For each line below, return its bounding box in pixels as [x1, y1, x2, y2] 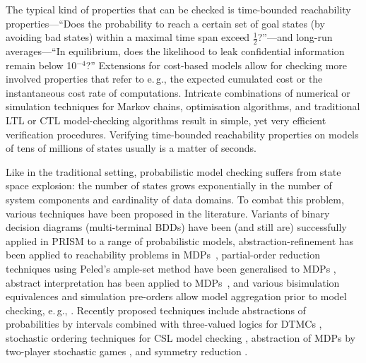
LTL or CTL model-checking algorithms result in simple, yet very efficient [6, 112, 326, 127]
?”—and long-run [257, 30, 333, 44]
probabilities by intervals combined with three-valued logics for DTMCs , [6, 316, 322, 331]
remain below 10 [6, 57, 77, 72]
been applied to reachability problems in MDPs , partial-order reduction [6, 247, 320, 262]
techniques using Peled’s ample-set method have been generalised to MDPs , [6, 261, 336, 275]
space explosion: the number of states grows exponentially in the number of [6, 178, 332, 193]
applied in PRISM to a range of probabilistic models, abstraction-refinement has [6, 233, 354, 248]
